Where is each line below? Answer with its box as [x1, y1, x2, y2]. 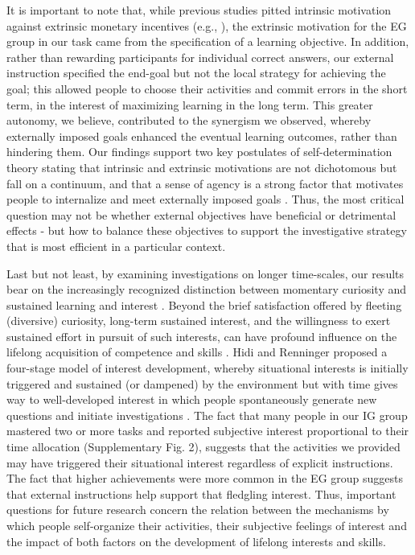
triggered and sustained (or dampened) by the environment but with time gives [6, 375, 398, 392]
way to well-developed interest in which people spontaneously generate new [6, 391, 377, 408]
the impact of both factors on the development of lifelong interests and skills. [6, 532, 386, 549]
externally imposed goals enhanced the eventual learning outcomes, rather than [6, 127, 397, 144]
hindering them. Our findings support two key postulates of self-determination [6, 143, 392, 160]
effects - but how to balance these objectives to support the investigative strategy [6, 222, 407, 239]
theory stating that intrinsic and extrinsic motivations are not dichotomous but [6, 158, 397, 175]
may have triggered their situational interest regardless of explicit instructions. [6, 454, 393, 471]
